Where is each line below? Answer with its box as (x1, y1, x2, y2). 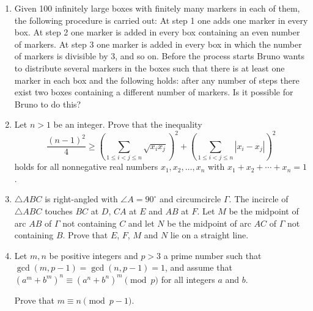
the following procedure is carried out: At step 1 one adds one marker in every (14, 13, 308, 26)
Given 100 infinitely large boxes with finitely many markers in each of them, (14, 2, 300, 14)
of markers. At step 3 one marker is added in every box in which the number (14, 37, 302, 50)
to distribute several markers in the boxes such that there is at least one (14, 61, 285, 74)
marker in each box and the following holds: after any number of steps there (14, 73, 300, 86)
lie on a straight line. (170, 229, 249, 241)
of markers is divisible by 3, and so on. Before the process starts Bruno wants (14, 49, 304, 62)
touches (45, 204, 73, 217)
